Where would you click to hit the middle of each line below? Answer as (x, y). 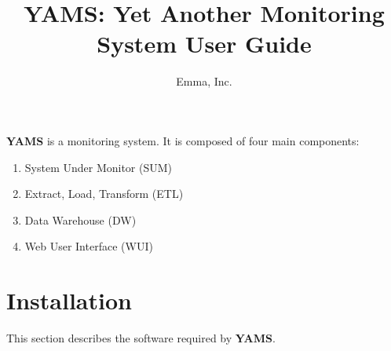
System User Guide (204, 44)
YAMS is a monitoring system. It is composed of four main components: (183, 140)
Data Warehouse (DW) (80, 219)
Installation (69, 300)
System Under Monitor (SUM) (99, 167)
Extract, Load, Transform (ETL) (104, 194)
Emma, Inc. (204, 81)
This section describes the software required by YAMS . (141, 338)
